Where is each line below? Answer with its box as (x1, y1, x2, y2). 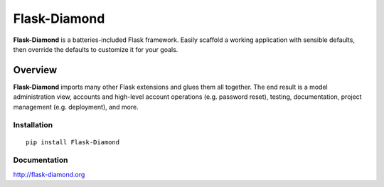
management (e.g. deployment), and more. (13, 102, 139, 111)
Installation (13, 120, 53, 130)
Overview (13, 64, 58, 76)
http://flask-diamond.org (13, 170, 85, 178)
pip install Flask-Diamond (26, 138, 120, 146)
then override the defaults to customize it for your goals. (13, 45, 178, 53)
